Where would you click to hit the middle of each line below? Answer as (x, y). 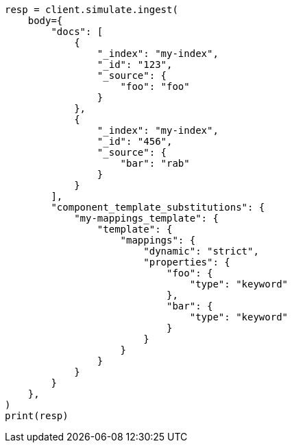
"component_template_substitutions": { (158, 207)
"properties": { (187, 262)
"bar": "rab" (155, 163)
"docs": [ (77, 32)
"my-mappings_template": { (146, 218)
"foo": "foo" (155, 86)
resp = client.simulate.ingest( (92, 10)
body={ (45, 21)
